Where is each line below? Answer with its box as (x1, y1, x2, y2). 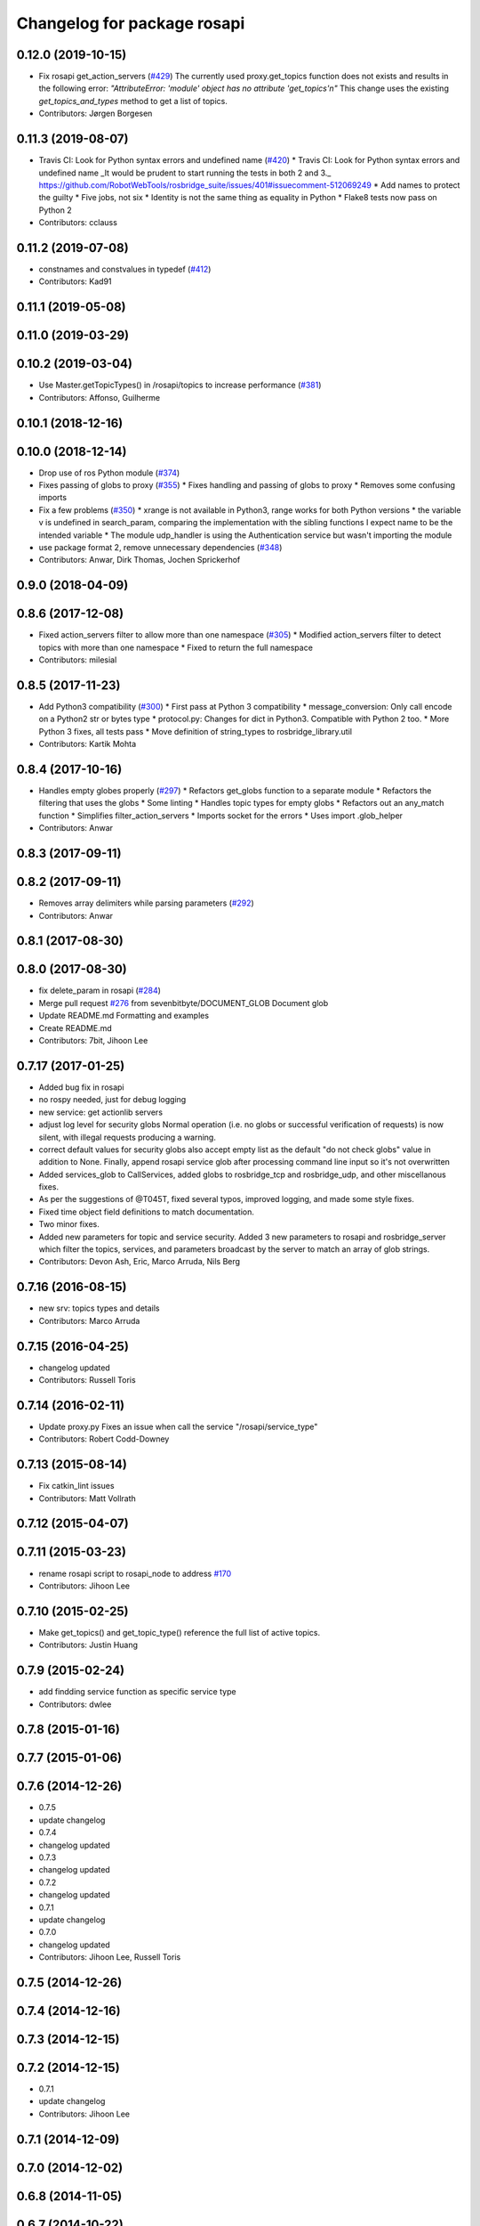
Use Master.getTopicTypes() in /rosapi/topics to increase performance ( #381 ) (38, 379, 322, 391)
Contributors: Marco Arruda (38, 1315, 140, 1326)
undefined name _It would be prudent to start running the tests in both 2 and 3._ (38, 167, 332, 178)
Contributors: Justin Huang (38, 1639, 138, 1651)
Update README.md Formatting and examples (38, 1011, 209, 1021)
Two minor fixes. (38, 1219, 100, 1230)
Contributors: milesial (38, 654, 117, 665)
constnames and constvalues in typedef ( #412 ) (38, 264, 212, 274)
